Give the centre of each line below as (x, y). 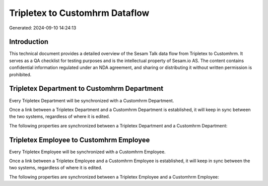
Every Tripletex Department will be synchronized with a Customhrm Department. (92, 100)
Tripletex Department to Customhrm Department (86, 89)
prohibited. (20, 74)
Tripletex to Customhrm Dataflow (79, 13)
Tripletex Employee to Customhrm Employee (79, 140)
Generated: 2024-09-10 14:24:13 (43, 28)
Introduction (29, 42)
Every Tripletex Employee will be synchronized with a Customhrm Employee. (87, 152)
